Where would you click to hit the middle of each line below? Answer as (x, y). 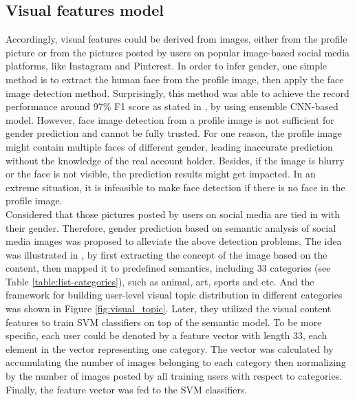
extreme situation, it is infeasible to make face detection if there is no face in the (175, 187)
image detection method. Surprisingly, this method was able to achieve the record (177, 93)
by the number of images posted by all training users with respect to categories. (174, 376)
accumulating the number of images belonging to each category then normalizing (176, 362)
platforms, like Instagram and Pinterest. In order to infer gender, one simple (166, 66)
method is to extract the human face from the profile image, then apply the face (175, 79)
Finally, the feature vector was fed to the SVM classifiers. (127, 389)
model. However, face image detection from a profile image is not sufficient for (170, 119)
